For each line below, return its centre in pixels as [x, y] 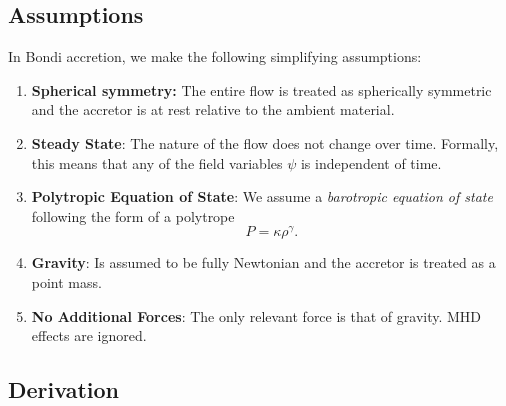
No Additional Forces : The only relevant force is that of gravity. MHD [256, 315]
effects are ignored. [89, 335]
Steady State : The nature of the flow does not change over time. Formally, [265, 142]
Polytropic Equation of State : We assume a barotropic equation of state [262, 196]
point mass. [66, 282]
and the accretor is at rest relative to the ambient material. [213, 109]
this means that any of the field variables [157, 162]
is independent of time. [371, 162]
